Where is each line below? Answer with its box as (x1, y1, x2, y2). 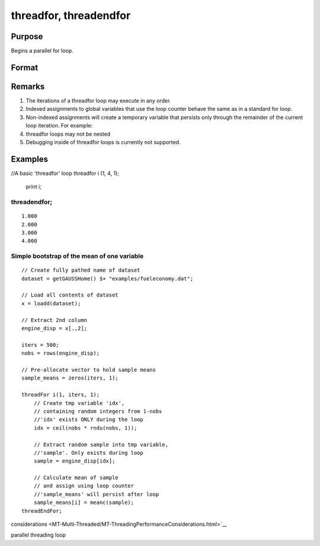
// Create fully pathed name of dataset (21, 267, 140, 274)
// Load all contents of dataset (21, 292, 119, 299)
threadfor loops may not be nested (25, 130, 111, 138)
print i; (25, 183, 41, 190)
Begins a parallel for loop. (11, 47, 73, 55)
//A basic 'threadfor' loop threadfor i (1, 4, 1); (11, 170, 120, 177)
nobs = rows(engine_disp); (21, 350, 100, 357)
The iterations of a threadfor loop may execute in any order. (25, 97, 171, 104)
